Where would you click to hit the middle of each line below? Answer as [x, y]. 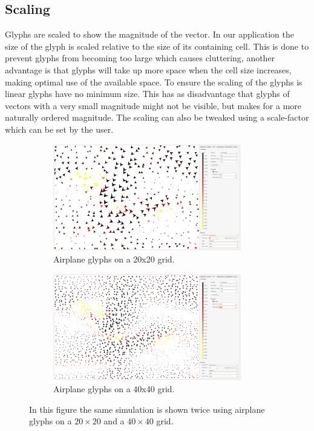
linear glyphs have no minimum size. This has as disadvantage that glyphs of [147, 94]
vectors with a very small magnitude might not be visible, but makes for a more [153, 105]
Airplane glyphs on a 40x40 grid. [114, 388]
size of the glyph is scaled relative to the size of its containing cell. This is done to [157, 46]
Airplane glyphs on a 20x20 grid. [114, 259]
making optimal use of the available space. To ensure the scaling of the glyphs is [154, 82]
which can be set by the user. [59, 129]
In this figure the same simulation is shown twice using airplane [147, 409]
